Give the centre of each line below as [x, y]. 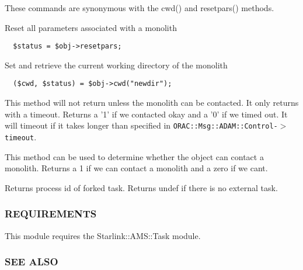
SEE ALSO [32, 262]
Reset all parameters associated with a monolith [91, 27]
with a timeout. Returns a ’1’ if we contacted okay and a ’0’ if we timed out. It [146, 114]
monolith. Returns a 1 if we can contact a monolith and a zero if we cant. [136, 168]
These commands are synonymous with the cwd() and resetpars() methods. [140, 8]
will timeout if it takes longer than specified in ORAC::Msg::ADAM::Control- [141, 125]
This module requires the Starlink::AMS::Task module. [103, 235]
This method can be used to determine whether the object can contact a [134, 156]
